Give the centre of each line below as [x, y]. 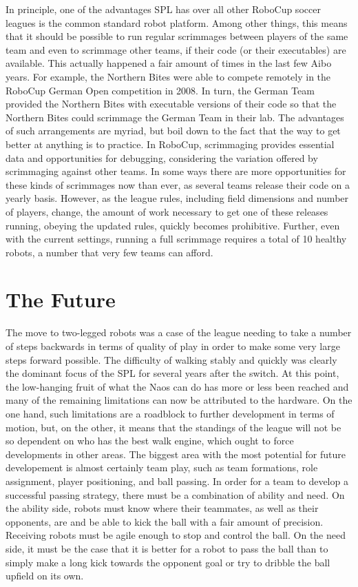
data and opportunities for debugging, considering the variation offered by [162, 157]
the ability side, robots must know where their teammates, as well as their [162, 508]
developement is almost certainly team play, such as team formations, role [162, 467]
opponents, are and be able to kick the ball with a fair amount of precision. [165, 521]
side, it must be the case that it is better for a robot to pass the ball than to [167, 548]
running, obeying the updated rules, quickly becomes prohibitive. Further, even [173, 225]
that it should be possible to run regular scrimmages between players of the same [177, 36]
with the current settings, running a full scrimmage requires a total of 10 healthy [176, 239]
